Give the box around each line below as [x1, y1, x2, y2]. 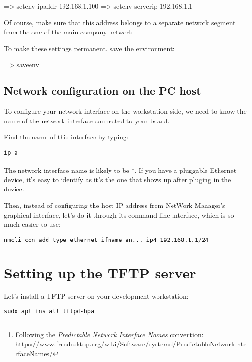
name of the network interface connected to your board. [4, 115, 170, 125]
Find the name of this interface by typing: [4, 132, 128, 142]
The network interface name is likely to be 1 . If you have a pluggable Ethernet [4, 163, 236, 175]
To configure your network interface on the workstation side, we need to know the [4, 106, 247, 116]
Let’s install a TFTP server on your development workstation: [4, 291, 189, 301]
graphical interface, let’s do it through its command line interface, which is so [4, 209, 234, 220]
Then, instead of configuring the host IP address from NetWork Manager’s [4, 200, 225, 210]
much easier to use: [4, 219, 61, 229]
